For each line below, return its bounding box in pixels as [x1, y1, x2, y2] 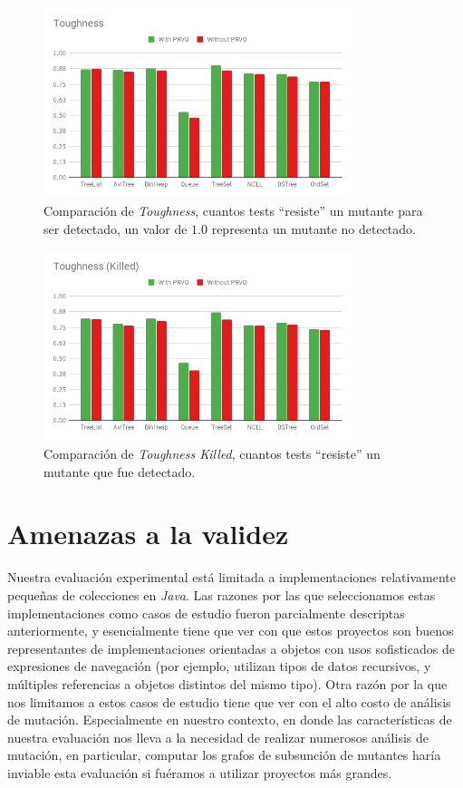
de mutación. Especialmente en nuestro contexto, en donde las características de [7, 710, 452, 729]
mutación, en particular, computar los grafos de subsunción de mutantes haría [7, 745, 441, 764]
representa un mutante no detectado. [211, 219, 416, 238]
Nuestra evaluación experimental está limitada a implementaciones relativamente [7, 568, 456, 587]
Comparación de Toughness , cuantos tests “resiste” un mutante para [43, 200, 423, 219]
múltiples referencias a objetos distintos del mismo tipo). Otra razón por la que [7, 674, 448, 693]
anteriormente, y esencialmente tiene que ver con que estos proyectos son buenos [7, 621, 454, 640]
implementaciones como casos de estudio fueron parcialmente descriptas [7, 603, 405, 622]
